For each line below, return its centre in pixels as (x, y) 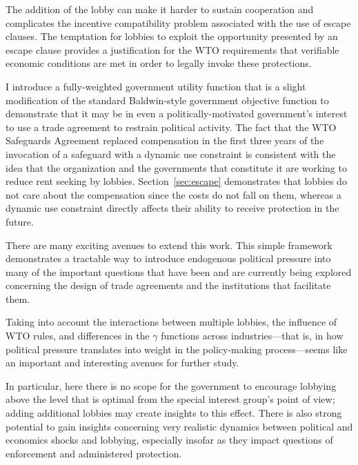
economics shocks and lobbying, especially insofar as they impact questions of (169, 440)
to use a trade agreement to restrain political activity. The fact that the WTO (171, 127)
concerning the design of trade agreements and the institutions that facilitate (168, 285)
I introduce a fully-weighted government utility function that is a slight (156, 86)
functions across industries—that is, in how (252, 336)
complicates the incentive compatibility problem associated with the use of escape (178, 22)
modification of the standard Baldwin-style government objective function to (167, 100)
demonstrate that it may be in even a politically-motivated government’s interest (177, 113)
